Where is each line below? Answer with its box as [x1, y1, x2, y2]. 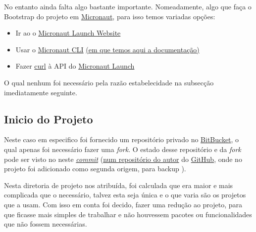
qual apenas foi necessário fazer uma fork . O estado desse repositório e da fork [4, 144, 241, 154]
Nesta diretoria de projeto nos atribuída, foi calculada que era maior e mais [4, 180, 233, 190]
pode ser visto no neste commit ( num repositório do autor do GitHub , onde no [4, 154, 242, 164]
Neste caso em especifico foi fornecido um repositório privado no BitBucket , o [4, 134, 239, 145]
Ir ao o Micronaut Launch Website [15, 28, 121, 38]
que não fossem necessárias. [4, 219, 87, 229]
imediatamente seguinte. [4, 87, 77, 97]
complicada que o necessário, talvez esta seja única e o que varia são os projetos [4, 190, 246, 200]
